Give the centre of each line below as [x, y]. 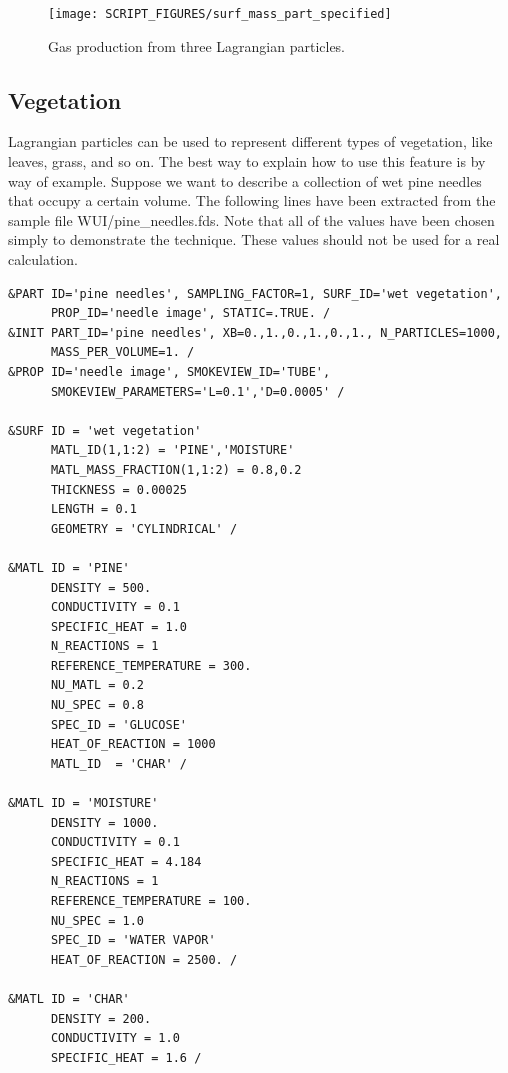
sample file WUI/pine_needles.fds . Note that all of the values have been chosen [251, 219]
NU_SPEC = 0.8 [97, 705]
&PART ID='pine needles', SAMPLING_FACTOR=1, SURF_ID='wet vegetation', [255, 293]
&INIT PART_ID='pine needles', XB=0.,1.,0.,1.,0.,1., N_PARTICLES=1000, [255, 332]
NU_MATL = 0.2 [97, 685]
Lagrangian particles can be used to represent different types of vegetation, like [250, 141]
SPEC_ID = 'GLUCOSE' [118, 724]
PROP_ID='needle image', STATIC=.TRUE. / [190, 313]
